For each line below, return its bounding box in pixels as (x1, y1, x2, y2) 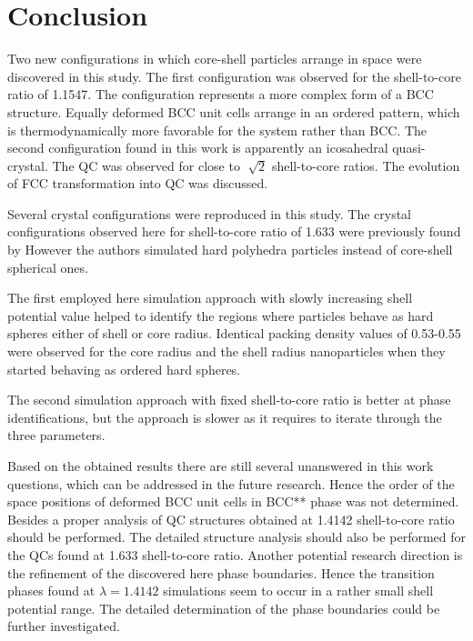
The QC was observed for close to (52, 155, 240, 175)
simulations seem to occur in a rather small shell (163, 581, 434, 600)
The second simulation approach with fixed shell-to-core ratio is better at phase (7, 390, 451, 409)
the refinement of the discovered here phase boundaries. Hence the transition (7, 563, 435, 582)
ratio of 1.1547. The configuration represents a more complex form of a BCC (7, 85, 434, 104)
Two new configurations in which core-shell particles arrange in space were (7, 49, 422, 68)
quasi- (392, 138, 426, 157)
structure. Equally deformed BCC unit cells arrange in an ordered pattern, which (7, 102, 460, 121)
